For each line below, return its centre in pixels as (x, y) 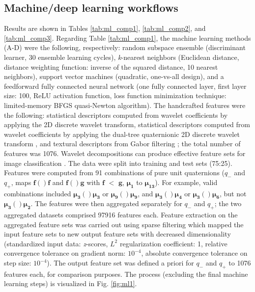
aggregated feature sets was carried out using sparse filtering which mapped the (124, 224)
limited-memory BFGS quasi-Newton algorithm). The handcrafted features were (125, 105)
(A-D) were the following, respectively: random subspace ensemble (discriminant (125, 47)
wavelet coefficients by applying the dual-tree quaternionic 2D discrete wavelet (122, 134)
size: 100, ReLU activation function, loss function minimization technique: (115, 95)
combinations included (38, 193)
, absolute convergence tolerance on (194, 253)
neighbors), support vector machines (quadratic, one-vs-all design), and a (114, 76)
